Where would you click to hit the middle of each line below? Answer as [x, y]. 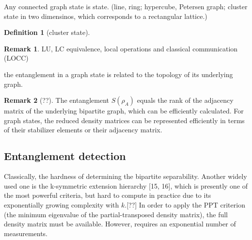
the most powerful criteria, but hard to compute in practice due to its [108, 195]
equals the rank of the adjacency [185, 100]
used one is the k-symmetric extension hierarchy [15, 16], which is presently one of [126, 185]
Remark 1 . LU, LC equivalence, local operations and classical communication [121, 48]
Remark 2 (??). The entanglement [57, 100]
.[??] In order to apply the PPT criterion [185, 204]
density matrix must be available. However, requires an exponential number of [120, 224]
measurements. [26, 233]
